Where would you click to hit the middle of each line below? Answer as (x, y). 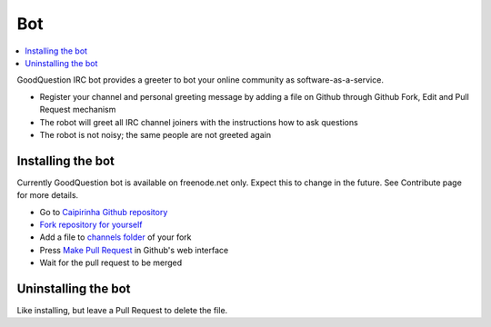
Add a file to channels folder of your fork (115, 237)
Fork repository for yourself (91, 224)
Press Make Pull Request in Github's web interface (134, 250)
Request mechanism (78, 110)
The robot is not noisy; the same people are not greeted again (155, 134)
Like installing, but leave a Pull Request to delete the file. (122, 311)
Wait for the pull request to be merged (111, 263)
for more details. (48, 195)
